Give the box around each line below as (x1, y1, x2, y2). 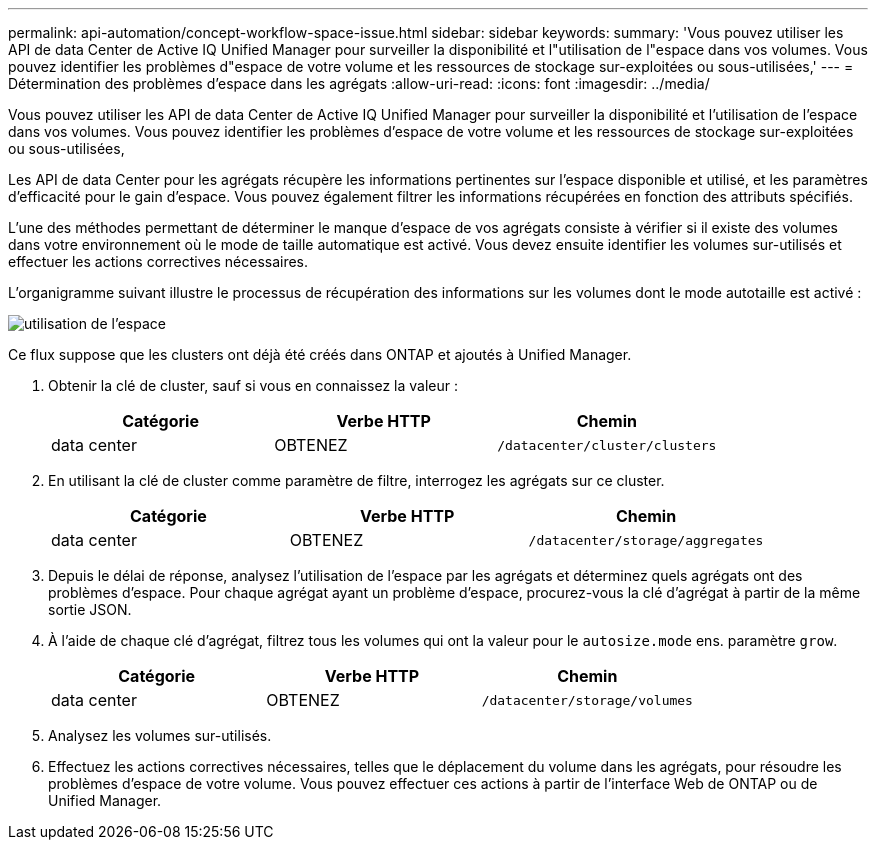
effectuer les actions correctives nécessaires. (8, 253, 309, 270)
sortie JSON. (48, 601, 132, 618)
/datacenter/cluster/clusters (497, 437, 717, 453)
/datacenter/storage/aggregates (528, 532, 764, 548)
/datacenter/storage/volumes (481, 692, 693, 708)
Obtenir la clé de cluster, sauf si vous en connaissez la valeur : (48, 377, 458, 394)
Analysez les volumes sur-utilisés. (48, 727, 272, 744)
